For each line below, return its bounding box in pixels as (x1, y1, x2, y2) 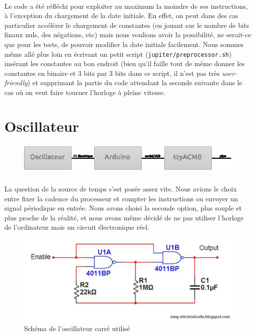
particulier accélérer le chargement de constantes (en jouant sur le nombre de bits (4, 20, 250, 30)
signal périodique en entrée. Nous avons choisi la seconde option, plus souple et (4, 203, 242, 213)
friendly (4, 77, 28, 88)
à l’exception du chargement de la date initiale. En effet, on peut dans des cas (4, 10, 238, 21)
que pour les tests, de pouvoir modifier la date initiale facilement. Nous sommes (4, 39, 244, 49)
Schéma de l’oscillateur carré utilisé (24, 323, 130, 334)
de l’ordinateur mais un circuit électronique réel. (4, 222, 150, 232)
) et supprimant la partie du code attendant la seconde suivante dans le (27, 77, 242, 88)
